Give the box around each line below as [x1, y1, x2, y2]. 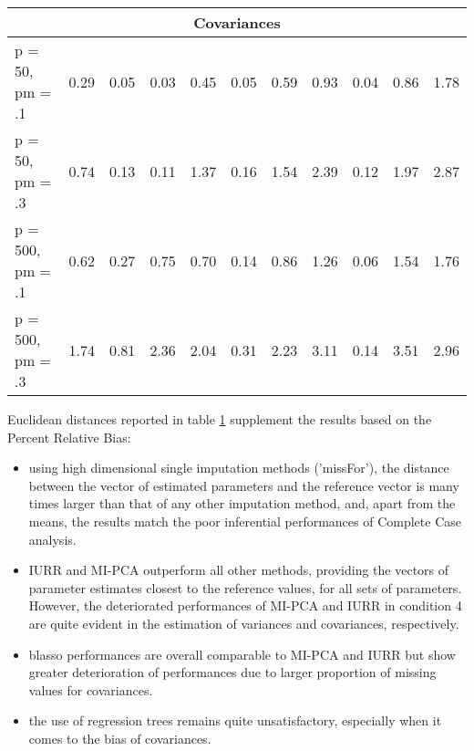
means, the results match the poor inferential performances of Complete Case [28, 511, 462, 530]
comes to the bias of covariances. [28, 728, 211, 747]
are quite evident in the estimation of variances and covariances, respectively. [28, 613, 459, 632]
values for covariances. [28, 680, 153, 699]
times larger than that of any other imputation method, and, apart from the [28, 494, 456, 513]
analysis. [28, 529, 77, 548]
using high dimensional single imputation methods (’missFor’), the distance [28, 458, 449, 477]
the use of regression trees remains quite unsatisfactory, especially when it [28, 711, 442, 730]
